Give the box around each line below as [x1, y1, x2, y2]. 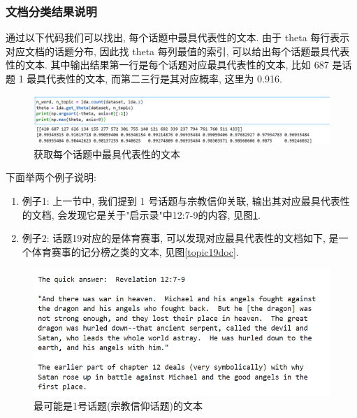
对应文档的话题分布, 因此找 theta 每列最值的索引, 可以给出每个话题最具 [6, 43, 330, 58]
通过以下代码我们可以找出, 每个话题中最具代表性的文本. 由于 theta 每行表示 [6, 30, 350, 45]
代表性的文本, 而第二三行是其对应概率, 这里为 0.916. [46, 71, 282, 85]
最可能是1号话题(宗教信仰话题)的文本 [34, 398, 203, 413]
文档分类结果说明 [6, 2, 97, 20]
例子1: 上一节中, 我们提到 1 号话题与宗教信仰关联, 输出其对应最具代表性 [22, 193, 350, 208]
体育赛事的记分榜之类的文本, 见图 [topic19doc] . [31, 244, 239, 259]
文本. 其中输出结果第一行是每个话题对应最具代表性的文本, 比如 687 [24, 57, 329, 72]
